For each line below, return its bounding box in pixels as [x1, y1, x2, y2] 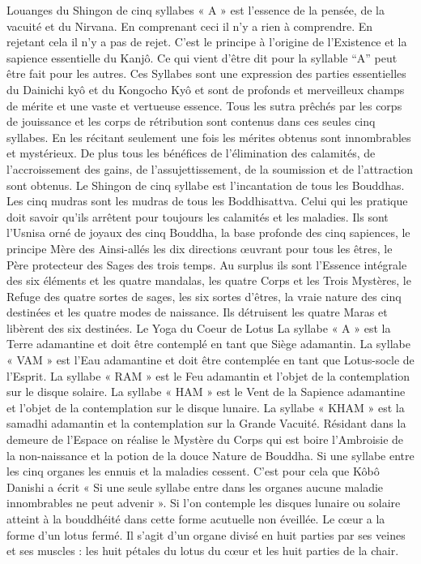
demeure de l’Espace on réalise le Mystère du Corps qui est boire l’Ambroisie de [6, 431, 404, 448]
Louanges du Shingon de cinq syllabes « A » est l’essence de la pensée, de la [6, 2, 385, 18]
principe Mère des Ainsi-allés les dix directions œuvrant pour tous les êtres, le [6, 239, 393, 256]
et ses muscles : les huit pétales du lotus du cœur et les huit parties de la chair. [6, 542, 399, 559]
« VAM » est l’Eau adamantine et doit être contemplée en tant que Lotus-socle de [6, 351, 415, 368]
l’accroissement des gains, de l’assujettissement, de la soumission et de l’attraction [6, 160, 414, 177]
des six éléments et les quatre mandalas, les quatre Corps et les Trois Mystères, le [6, 272, 411, 289]
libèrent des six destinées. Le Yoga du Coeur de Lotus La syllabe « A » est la [6, 319, 391, 336]
